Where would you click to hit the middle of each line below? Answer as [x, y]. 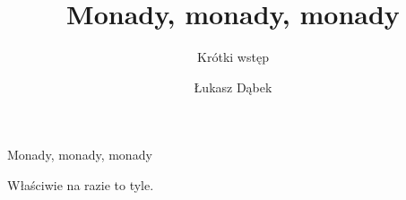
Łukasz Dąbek [233, 87]
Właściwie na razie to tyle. [81, 184]
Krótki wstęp [233, 57]
